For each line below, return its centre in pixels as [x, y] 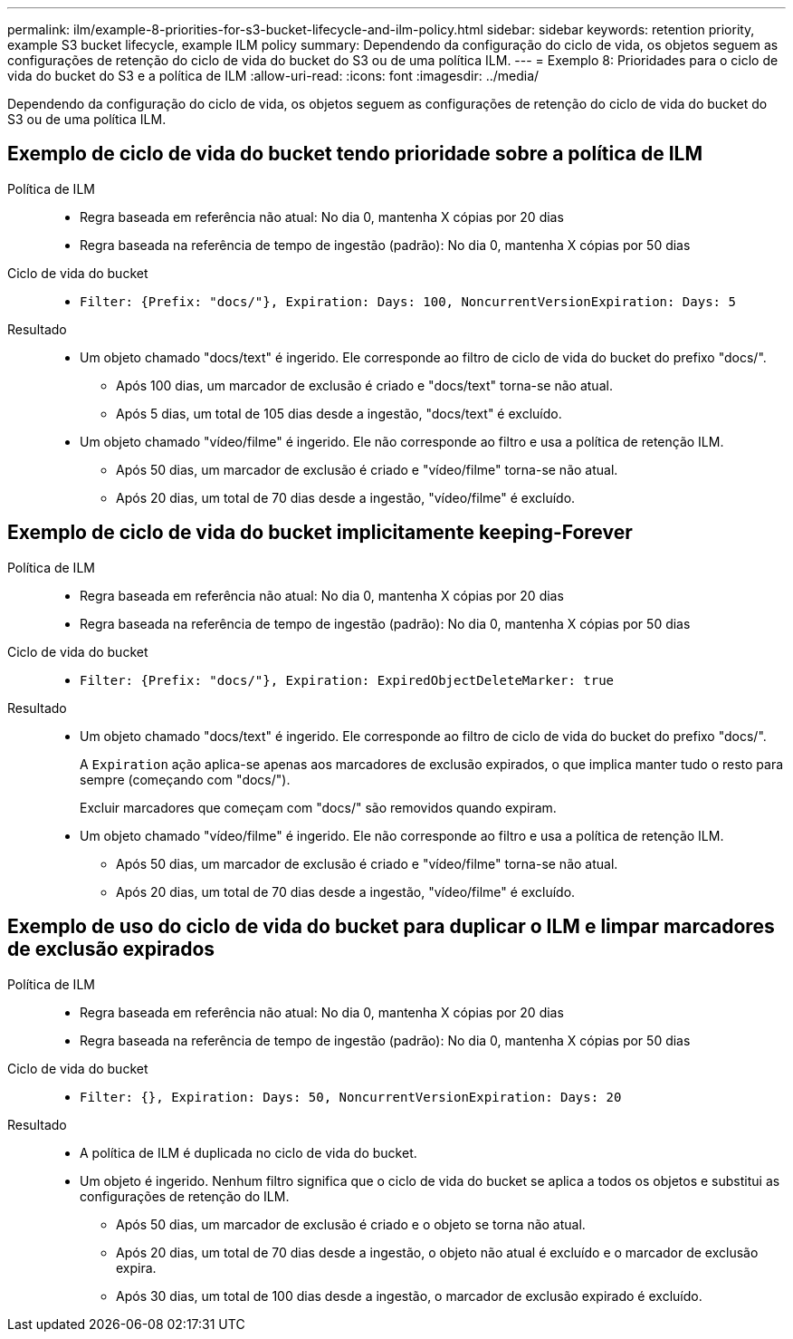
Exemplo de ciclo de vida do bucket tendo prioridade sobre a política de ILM [355, 154]
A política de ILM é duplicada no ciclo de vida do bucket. [248, 1152]
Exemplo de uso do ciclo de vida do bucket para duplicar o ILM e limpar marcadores [391, 927]
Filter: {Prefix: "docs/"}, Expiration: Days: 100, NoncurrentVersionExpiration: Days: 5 [408, 301]
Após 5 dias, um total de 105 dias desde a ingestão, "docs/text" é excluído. [339, 413]
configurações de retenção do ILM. [185, 1196]
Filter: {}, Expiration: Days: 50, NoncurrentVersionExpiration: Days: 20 [351, 1097]
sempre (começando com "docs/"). [185, 779]
